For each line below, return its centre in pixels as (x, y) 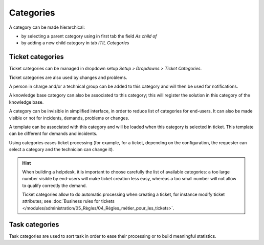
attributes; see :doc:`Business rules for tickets (68, 201)
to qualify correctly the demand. (55, 186)
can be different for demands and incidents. (53, 133)
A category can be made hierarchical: (47, 27)
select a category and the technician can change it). (62, 150)
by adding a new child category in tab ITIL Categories (75, 43)
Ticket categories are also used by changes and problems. (68, 77)
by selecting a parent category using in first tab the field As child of (89, 36)
